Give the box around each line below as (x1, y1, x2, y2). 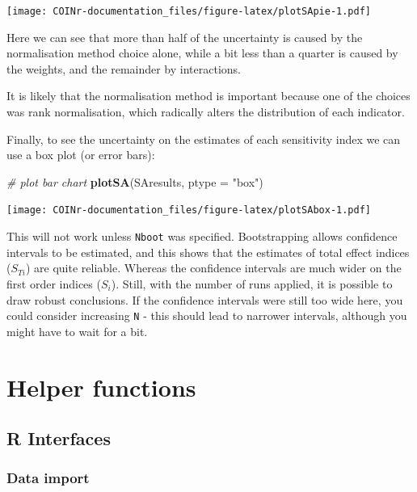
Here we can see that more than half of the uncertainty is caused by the (6, 28, 363, 45)
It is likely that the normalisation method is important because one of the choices (6, 87, 411, 104)
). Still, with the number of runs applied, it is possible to (111, 275, 393, 292)
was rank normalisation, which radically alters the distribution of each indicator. (6, 103, 405, 120)
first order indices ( (6, 275, 101, 292)
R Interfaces (6, 426, 111, 451)
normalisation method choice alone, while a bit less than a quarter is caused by (6, 44, 398, 61)
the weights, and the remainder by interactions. (6, 60, 241, 77)
